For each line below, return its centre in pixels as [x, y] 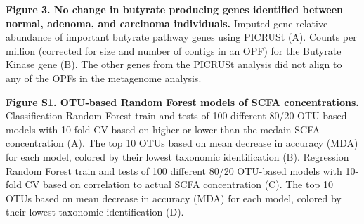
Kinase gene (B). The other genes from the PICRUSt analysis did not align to [174, 64]
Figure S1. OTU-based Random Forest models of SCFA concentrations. [182, 101]
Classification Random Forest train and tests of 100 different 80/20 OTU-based [176, 116]
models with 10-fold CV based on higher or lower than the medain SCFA [163, 129]
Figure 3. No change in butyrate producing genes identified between [175, 9]
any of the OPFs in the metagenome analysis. [104, 78]
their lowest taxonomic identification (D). [95, 212]
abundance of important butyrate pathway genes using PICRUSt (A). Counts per [181, 37]
